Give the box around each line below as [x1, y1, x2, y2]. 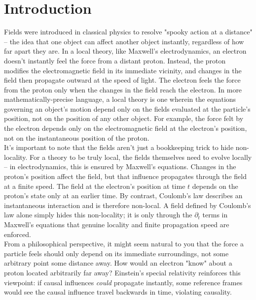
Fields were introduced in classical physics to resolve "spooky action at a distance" [4, 27, 253, 37]
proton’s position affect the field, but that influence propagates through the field [4, 171, 247, 181]
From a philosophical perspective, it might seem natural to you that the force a [4, 239, 244, 249]
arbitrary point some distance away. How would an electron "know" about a [4, 258, 232, 268]
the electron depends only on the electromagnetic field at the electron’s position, [4, 123, 247, 133]
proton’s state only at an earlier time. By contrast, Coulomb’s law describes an [4, 190, 243, 201]
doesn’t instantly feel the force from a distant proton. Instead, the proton [4, 55, 226, 65]
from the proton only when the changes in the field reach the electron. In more [4, 84, 242, 94]
